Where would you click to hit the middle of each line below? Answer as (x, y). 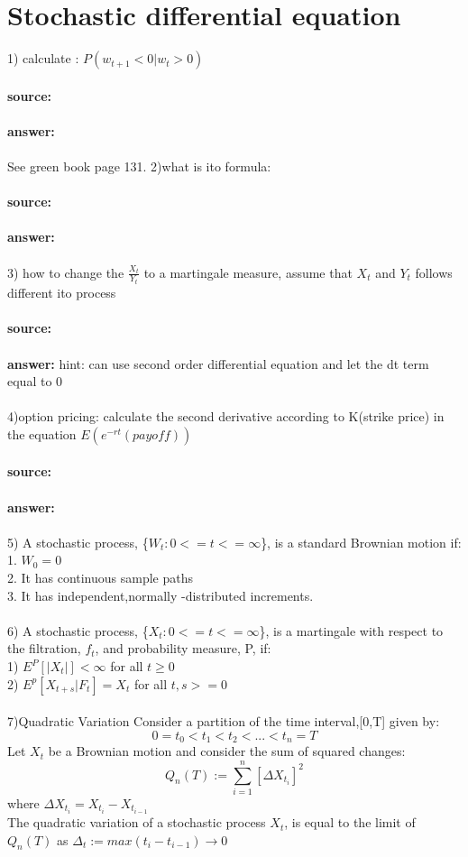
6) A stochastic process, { (78, 630)
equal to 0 (35, 381)
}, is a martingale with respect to (351, 630)
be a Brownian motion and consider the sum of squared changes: (227, 751)
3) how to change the (66, 272)
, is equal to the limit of (350, 822)
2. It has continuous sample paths (101, 578)
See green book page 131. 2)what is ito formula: (139, 166)
